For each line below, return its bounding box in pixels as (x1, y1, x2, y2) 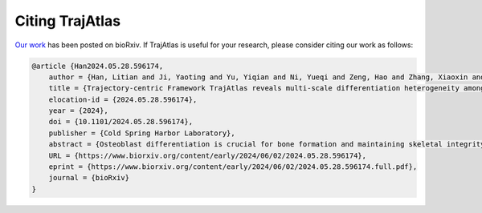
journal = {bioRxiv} (48, 173, 130, 183)
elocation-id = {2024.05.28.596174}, (48, 94, 198, 104)
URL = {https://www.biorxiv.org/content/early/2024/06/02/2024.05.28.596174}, (48, 151, 367, 160)
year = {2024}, (48, 106, 108, 115)
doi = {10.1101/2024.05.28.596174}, (48, 117, 193, 127)
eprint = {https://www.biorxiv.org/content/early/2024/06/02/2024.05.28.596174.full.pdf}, (48, 163, 418, 171)
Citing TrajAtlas (14, 12, 120, 30)
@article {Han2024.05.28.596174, (31, 61, 164, 70)
